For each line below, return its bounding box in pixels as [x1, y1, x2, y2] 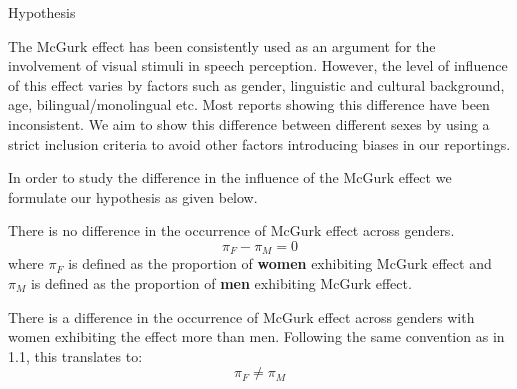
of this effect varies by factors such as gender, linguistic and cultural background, [8, 74, 505, 95]
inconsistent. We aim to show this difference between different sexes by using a [8, 113, 490, 134]
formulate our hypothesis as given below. [8, 186, 258, 207]
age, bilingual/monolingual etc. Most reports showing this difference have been [8, 94, 490, 115]
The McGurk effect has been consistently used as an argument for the [8, 35, 436, 56]
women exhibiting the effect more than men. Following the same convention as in [8, 326, 505, 347]
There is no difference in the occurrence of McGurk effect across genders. [8, 220, 455, 241]
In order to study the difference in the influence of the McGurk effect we [8, 167, 452, 188]
